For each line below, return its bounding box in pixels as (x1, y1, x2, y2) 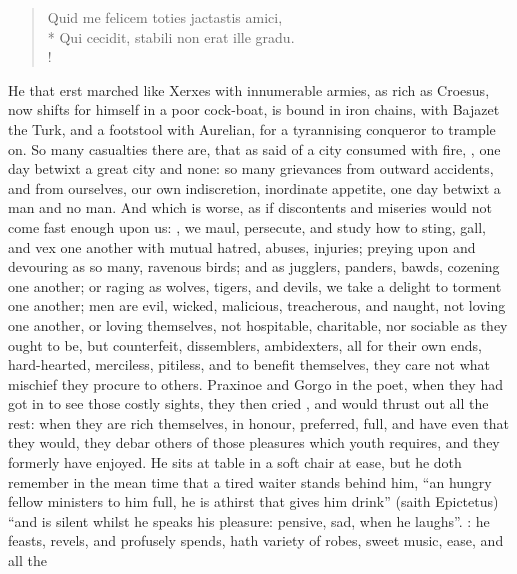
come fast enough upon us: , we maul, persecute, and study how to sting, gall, (8, 216, 486, 237)
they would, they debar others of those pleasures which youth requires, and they (8, 432, 500, 453)
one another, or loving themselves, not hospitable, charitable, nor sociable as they (8, 314, 508, 335)
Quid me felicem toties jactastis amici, (47, 7, 283, 27)
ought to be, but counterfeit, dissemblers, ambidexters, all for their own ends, (8, 334, 482, 355)
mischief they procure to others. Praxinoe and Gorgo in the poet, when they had (8, 373, 503, 394)
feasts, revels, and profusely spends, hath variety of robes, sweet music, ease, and (8, 530, 504, 551)
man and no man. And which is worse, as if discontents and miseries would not (8, 197, 492, 218)
